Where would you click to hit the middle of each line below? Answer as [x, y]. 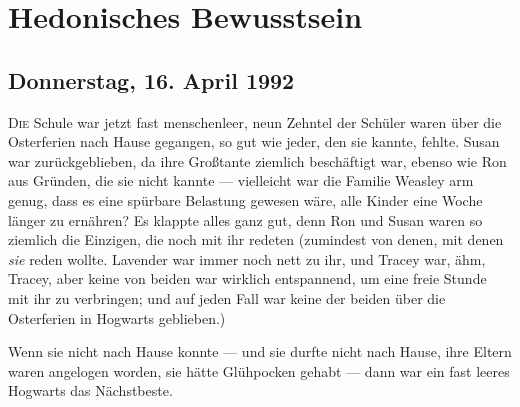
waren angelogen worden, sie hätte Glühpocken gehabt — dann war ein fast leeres [259, 370]
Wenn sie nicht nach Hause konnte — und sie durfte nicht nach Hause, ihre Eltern [260, 351]
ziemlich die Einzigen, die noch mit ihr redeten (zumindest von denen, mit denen [256, 239]
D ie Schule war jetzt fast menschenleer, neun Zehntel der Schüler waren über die [255, 121]
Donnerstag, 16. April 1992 [151, 79]
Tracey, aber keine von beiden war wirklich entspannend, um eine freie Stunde [247, 278]
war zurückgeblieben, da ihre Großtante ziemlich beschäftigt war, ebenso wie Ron [257, 160]
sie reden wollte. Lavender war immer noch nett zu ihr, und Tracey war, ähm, [247, 258]
